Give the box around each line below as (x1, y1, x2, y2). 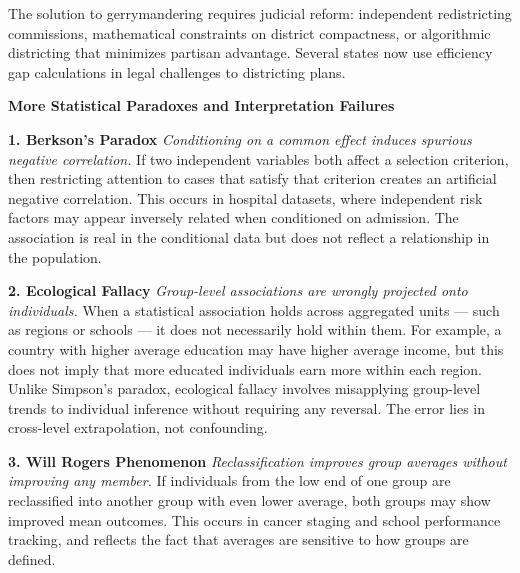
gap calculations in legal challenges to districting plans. (8, 61, 346, 82)
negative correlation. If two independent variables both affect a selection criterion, (8, 148, 509, 169)
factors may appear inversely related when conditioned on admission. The (8, 207, 459, 228)
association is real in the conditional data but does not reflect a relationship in (8, 226, 490, 247)
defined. (8, 548, 56, 569)
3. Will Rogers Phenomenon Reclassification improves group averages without (8, 450, 507, 471)
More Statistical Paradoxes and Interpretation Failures (8, 95, 395, 116)
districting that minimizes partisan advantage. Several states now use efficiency (8, 42, 493, 63)
